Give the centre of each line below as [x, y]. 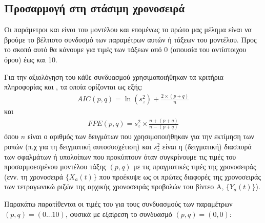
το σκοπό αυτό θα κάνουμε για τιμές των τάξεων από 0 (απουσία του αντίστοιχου [125, 49]
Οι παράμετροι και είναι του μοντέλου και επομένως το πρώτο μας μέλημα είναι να [128, 29]
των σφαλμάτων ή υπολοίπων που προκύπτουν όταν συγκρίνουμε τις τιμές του [120, 156]
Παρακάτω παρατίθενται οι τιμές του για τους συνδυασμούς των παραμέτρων [118, 203]
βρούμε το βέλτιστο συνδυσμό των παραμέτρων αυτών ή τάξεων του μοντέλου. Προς [130, 39]
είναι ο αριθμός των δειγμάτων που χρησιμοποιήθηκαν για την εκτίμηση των [141, 136]
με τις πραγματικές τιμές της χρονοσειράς [195, 166]
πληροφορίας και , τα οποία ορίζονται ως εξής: [74, 87]
